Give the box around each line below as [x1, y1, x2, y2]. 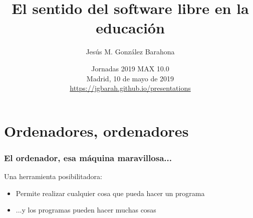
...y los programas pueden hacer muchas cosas [16, 205, 156, 215]
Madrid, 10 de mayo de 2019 [86, 73, 174, 83]
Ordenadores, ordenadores [4, 120, 189, 141]
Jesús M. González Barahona [86, 46, 175, 57]
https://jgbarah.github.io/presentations [70, 83, 191, 93]
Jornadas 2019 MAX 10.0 [91, 63, 169, 73]
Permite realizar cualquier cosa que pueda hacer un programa [16, 188, 205, 198]
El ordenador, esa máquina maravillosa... [4, 151, 172, 164]
